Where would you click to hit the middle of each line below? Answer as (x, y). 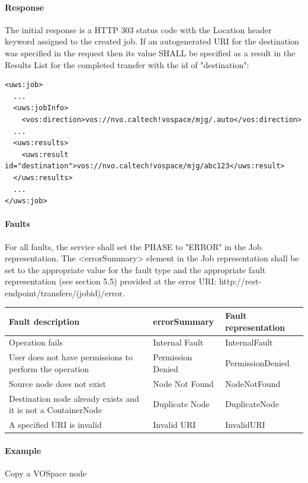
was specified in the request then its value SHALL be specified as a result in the (150, 52)
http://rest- (240, 281)
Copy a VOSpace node (46, 473)
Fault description (44, 321)
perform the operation (49, 368)
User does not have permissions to (71, 357)
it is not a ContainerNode (55, 410)
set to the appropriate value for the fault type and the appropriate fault (135, 269)
